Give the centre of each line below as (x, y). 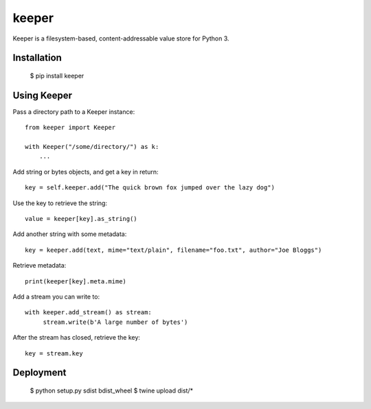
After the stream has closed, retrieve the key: (77, 338)
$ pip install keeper (57, 75)
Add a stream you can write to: (56, 296)
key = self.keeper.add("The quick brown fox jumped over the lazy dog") (150, 188)
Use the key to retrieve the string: (60, 203)
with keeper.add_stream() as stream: (89, 313)
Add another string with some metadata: (70, 234)
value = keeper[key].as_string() (81, 219)
